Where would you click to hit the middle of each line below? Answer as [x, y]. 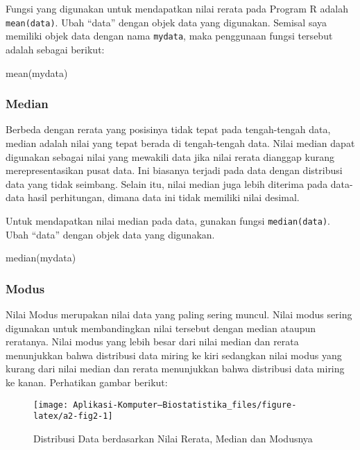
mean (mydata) [37, 72]
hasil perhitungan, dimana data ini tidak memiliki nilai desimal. [163, 197]
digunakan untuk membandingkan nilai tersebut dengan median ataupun [161, 328]
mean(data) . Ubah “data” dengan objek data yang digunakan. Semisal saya [166, 22]
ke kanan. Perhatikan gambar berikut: [87, 382]
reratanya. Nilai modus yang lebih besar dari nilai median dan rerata [152, 341]
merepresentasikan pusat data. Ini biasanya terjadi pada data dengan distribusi [174, 170]
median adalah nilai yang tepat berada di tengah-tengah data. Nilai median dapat [180, 142]
